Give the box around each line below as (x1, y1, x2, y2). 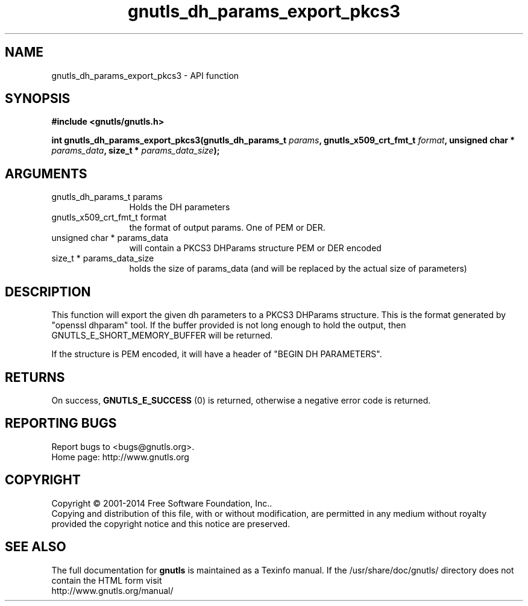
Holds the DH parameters (129, 202, 230, 213)
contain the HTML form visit (51, 575, 162, 586)
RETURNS (5, 369, 65, 385)
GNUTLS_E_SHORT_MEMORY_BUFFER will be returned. (51, 330, 273, 341)
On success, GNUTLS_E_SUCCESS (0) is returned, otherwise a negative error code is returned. (51, 395, 431, 405)
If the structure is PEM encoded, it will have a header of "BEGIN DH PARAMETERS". (51, 349, 382, 360)
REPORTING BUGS (5, 416, 117, 431)
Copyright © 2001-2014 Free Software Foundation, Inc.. (51, 498, 272, 508)
